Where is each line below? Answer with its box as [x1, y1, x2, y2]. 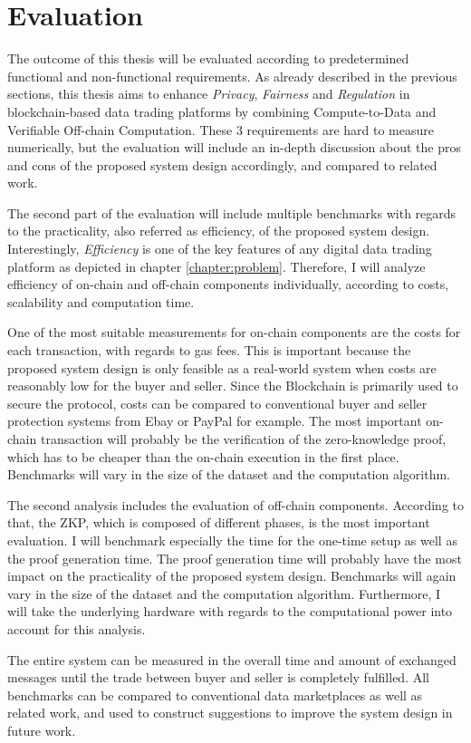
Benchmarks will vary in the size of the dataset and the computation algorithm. [7, 465, 450, 484]
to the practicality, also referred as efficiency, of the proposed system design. [7, 221, 430, 240]
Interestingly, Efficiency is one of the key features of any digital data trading [7, 239, 432, 258]
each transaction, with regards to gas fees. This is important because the [7, 341, 411, 360]
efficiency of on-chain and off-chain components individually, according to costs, [7, 275, 449, 294]
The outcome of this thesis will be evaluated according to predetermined [7, 49, 409, 68]
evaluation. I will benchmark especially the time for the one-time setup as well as [7, 530, 457, 549]
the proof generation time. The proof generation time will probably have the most [7, 548, 462, 567]
